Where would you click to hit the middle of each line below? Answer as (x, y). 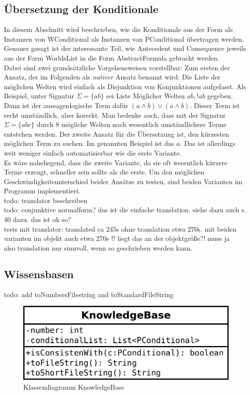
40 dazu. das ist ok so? (38, 219)
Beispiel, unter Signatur (39, 96)
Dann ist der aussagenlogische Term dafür (66, 105)
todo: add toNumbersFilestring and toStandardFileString (89, 294)
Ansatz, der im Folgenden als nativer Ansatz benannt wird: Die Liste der (112, 77)
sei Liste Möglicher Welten (146, 96)
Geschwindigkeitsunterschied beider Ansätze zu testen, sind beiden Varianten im (123, 181)
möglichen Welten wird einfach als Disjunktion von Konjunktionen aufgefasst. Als (125, 86)
